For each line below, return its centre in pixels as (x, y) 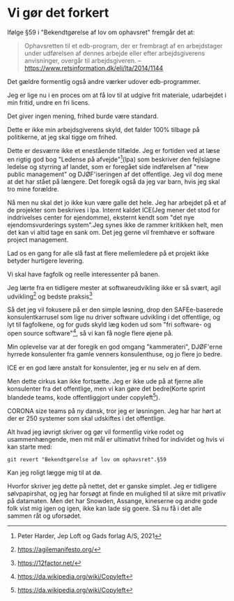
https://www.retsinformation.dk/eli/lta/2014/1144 (94, 68)
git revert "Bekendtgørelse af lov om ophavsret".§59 (87, 459)
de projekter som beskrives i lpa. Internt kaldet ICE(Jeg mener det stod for (114, 210)
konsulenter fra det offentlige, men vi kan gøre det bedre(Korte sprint (106, 389)
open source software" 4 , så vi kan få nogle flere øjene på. (90, 332)
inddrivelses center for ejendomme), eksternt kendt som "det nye (101, 217)
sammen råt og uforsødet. (45, 516)
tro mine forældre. (33, 189)
